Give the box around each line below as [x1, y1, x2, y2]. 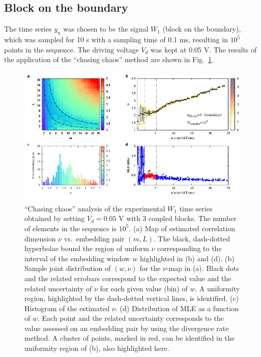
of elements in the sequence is [24, 223, 117, 233]
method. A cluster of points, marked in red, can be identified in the [24, 333, 235, 343]
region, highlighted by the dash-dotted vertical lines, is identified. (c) [24, 293, 239, 304]
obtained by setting [24, 213, 85, 224]
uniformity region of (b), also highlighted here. [24, 343, 169, 353]
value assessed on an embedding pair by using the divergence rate [24, 322, 229, 333]
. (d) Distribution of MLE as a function [115, 303, 239, 313]
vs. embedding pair [64, 233, 125, 243]
